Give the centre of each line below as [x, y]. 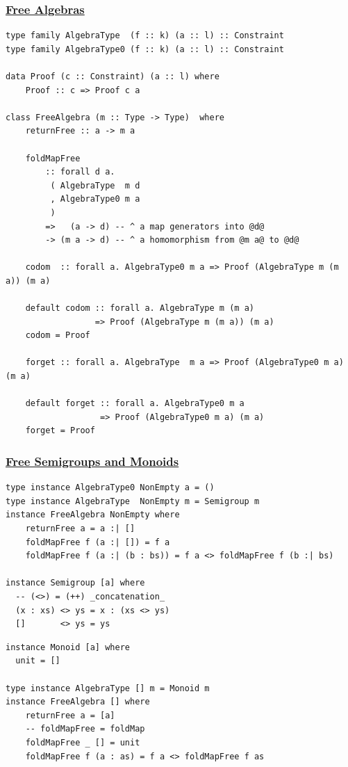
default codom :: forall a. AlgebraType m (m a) [140, 308]
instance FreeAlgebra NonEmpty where [93, 515]
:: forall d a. [80, 172]
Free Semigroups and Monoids [92, 461]
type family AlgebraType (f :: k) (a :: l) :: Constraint [145, 36]
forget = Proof [60, 431]
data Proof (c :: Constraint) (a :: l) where [113, 76]
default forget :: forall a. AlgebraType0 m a [135, 404]
